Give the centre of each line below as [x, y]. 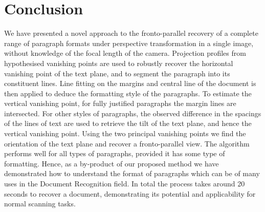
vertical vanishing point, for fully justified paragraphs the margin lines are [120, 103]
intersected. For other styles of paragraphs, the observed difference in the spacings [133, 113]
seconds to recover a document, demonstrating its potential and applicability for [130, 193]
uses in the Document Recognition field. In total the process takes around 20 [125, 184]
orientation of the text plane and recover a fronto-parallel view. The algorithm [127, 143]
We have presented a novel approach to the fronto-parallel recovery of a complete [131, 33]
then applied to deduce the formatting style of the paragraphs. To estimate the [128, 93]
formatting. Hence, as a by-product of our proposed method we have [112, 163]
